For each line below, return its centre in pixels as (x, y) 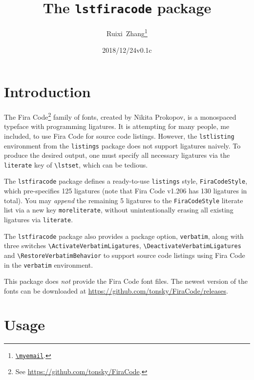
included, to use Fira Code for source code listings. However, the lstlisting (119, 136)
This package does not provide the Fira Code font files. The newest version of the (126, 281)
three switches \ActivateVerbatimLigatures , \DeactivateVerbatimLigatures (123, 245)
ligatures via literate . (39, 219)
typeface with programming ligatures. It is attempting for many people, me (117, 126)
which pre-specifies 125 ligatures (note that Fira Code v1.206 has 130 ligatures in (126, 191)
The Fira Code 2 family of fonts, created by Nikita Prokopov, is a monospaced (120, 116)
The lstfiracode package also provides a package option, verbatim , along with (124, 236)
